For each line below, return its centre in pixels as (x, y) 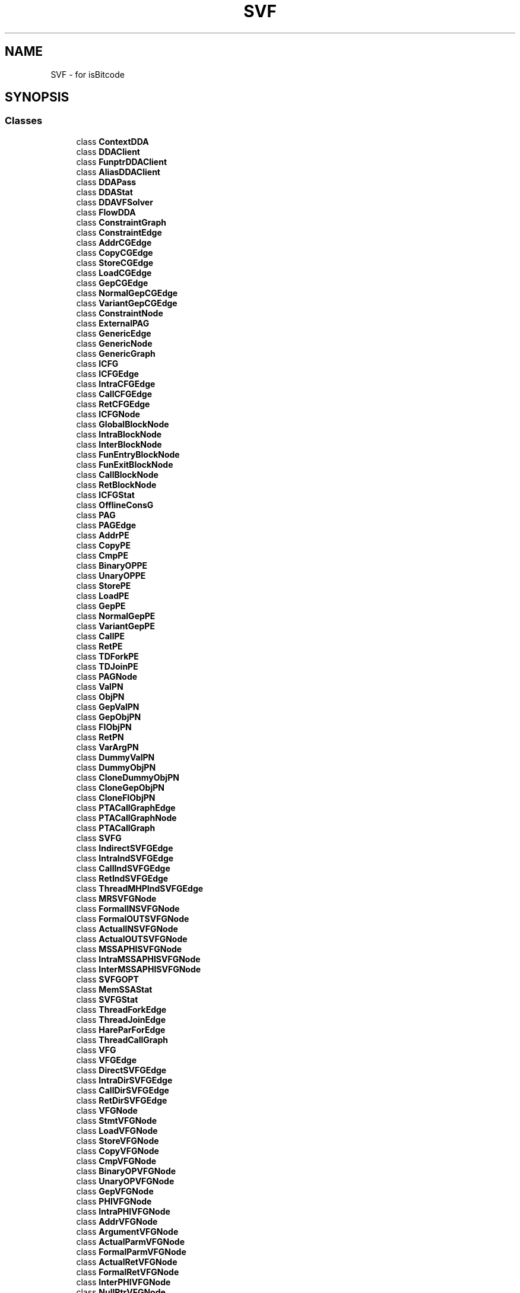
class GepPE (101, 606)
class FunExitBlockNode (125, 464)
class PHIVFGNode (114, 1201)
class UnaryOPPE (111, 575)
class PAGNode (107, 676)
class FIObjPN (104, 727)
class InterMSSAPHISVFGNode (139, 969)
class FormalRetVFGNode (128, 1272)
